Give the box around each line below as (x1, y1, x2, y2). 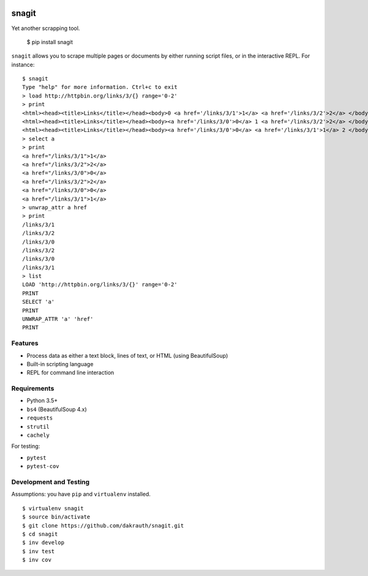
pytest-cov (26, 463, 59, 470)
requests (26, 415, 53, 421)
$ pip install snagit (26, 38, 73, 45)
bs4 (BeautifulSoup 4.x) (26, 405, 87, 413)
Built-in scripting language (26, 360, 94, 367)
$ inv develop (22, 539, 64, 546)
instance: (11, 61, 35, 68)
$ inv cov (22, 556, 52, 564)
